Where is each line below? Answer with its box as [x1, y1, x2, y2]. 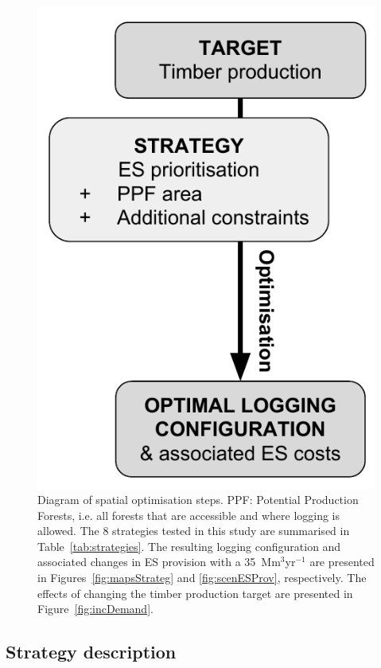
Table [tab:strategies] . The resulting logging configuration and [37, 537, 341, 554]
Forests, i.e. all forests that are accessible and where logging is [37, 506, 340, 523]
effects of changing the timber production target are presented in [37, 584, 353, 601]
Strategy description [6, 639, 177, 664]
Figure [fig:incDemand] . [37, 600, 154, 617]
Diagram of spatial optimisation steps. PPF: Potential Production [37, 491, 359, 508]
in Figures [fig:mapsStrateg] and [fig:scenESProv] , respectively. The [37, 569, 367, 586]
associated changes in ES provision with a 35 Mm [37, 553, 281, 570]
